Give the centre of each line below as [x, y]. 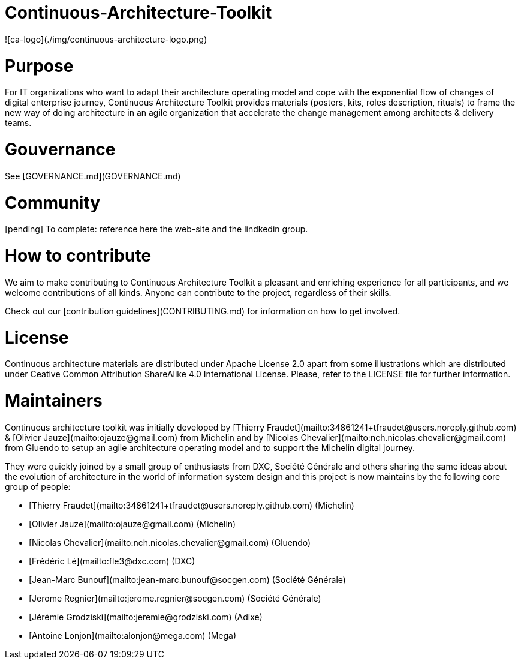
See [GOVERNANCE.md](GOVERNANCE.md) [93, 176]
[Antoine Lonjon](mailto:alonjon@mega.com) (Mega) [133, 635]
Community [53, 202]
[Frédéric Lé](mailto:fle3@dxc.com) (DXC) [112, 561]
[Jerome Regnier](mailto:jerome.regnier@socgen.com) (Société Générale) [175, 598]
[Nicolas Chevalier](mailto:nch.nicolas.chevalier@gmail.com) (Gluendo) [170, 542]
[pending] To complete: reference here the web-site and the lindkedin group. [156, 229]
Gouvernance [60, 149]
